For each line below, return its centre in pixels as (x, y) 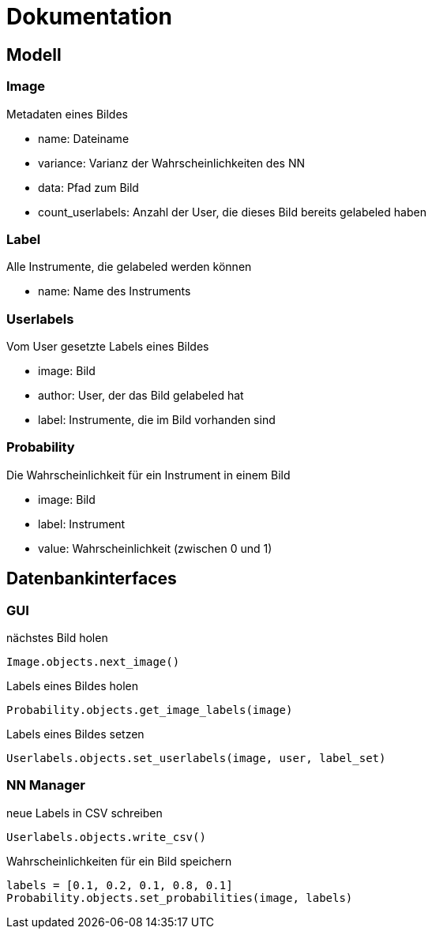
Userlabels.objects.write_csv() (106, 837)
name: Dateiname (84, 138)
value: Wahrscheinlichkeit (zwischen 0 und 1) (155, 548)
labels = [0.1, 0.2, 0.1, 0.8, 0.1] (120, 885)
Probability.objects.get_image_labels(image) (150, 710)
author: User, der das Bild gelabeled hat (141, 396)
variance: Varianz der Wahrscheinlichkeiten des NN (172, 163)
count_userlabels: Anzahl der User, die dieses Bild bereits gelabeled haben (232, 212)
